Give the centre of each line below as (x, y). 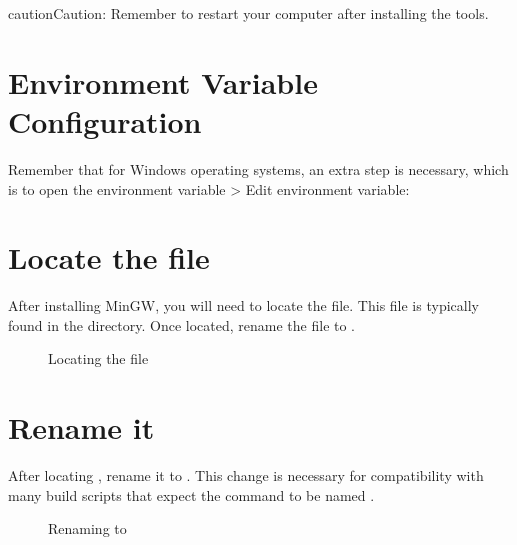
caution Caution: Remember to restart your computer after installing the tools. (248, 13)
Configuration (105, 120)
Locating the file (98, 358)
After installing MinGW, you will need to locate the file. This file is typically (243, 305)
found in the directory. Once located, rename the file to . (182, 324)
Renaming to (87, 528)
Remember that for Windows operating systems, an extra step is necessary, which (258, 168)
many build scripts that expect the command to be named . (191, 494)
